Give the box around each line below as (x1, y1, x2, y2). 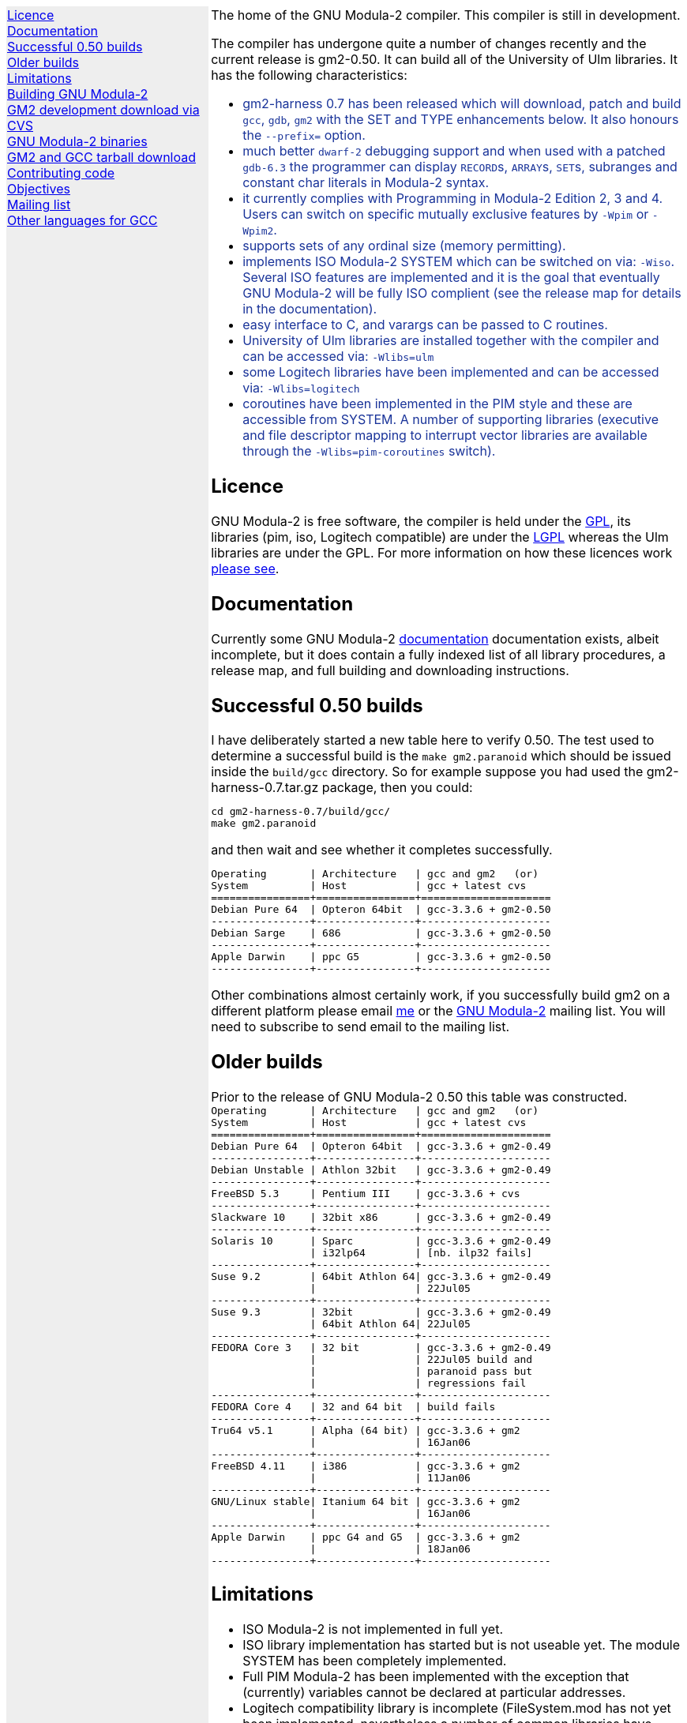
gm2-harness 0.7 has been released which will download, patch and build (242, 96, 681, 111)
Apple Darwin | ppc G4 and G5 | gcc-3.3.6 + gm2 (211, 1531, 520, 1544)
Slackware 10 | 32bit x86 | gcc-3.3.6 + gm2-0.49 (211, 1211, 551, 1224)
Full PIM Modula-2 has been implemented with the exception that (242, 1669, 629, 1685)
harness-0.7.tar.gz (211, 779, 319, 796)
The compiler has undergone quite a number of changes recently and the (211, 36, 647, 51)
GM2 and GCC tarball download (7, 149, 197, 165)
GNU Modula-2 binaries (7, 133, 148, 149)
